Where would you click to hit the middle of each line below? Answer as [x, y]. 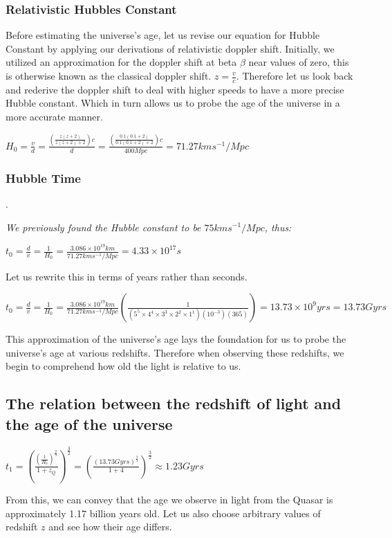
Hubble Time [43, 178]
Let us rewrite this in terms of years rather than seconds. [127, 276]
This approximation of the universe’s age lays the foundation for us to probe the [176, 339]
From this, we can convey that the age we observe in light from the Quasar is [169, 500]
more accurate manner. [54, 117]
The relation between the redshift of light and [174, 403]
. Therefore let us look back [295, 75]
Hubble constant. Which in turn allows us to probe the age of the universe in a [173, 103]
